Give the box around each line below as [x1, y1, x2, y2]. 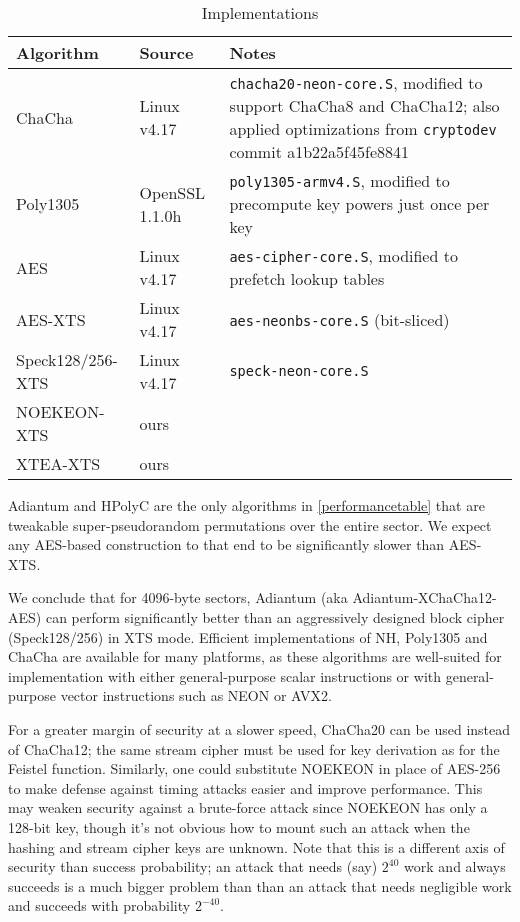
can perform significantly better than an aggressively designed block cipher [45, 606, 505, 627]
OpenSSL [139, 180, 206, 204]
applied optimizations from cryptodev [229, 117, 497, 140]
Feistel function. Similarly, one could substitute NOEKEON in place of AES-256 [8, 758, 501, 779]
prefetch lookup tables [229, 267, 385, 290]
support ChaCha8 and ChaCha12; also [229, 94, 500, 117]
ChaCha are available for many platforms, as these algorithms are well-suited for [8, 646, 502, 667]
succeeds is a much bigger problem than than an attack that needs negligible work [8, 875, 512, 896]
